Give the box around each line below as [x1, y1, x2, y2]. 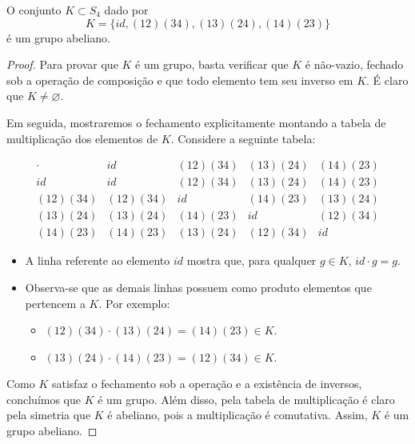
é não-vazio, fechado [305, 56, 404, 73]
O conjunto [6, 2, 62, 18]
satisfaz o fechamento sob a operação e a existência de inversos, [51, 375, 362, 392]
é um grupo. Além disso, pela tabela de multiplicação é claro [98, 390, 395, 407]
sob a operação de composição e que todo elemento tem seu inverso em [6, 71, 353, 88]
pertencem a [25, 294, 86, 311]
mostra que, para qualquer [186, 252, 317, 269]
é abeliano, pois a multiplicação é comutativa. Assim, [107, 406, 368, 423]
